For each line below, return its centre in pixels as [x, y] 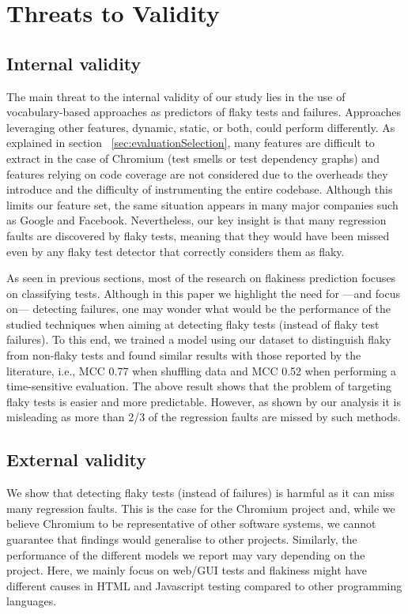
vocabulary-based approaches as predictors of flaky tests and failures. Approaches [204, 112]
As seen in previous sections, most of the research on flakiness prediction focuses [201, 278]
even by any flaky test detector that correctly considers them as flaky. [176, 251]
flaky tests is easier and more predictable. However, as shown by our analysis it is [204, 401]
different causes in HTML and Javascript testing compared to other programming [204, 585]
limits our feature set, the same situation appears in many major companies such [202, 204]
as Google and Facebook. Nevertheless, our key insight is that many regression [196, 220]
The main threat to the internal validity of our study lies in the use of [176, 96]
